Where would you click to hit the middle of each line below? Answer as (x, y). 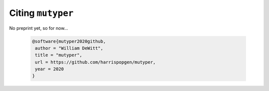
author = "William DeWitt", (69, 48)
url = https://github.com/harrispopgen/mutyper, (95, 62)
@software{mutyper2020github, (69, 41)
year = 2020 (50, 69)
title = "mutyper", (59, 55)
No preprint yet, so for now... (39, 28)
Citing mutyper (41, 13)
